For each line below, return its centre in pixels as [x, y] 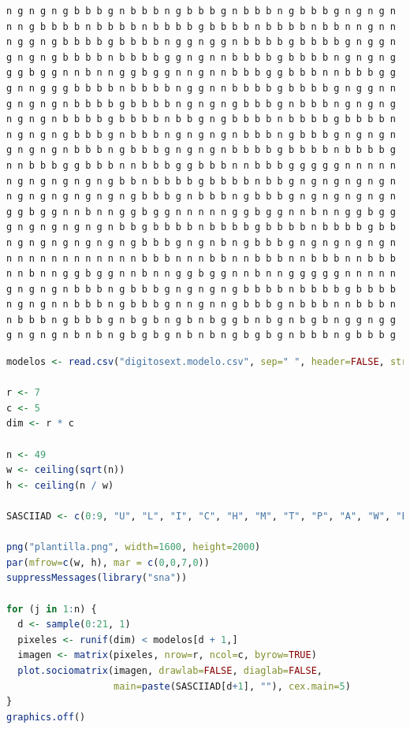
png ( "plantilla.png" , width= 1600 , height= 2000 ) [134, 547]
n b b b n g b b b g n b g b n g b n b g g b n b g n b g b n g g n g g [201, 320]
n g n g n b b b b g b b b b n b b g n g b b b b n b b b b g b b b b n [201, 119]
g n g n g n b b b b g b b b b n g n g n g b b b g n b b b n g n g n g [201, 104]
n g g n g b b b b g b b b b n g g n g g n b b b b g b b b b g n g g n [201, 42]
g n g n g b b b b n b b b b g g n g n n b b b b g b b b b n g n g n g [201, 57]
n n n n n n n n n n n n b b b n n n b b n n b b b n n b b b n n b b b [201, 258]
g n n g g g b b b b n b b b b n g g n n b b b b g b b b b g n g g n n [201, 88]
